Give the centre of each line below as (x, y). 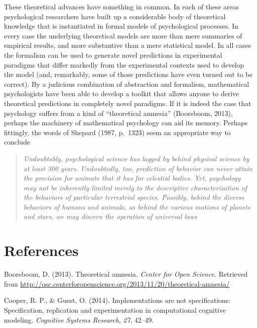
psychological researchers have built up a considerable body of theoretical (115, 16)
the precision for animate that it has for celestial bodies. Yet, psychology (132, 178)
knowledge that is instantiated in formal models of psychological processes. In (121, 26)
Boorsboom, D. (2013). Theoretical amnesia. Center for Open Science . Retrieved (126, 274)
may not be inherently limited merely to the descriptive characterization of (135, 187)
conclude (17, 142)
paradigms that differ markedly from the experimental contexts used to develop (124, 64)
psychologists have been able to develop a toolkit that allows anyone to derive (122, 93)
